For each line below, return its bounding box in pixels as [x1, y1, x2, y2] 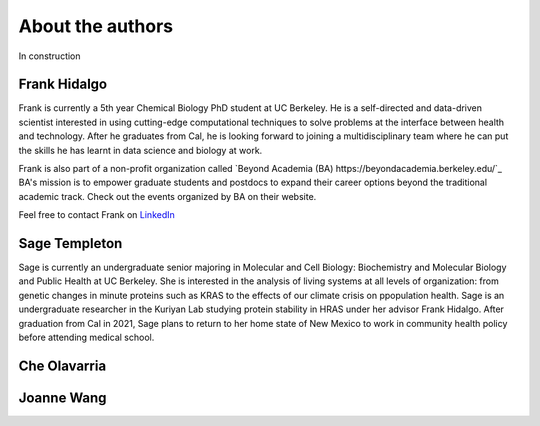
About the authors [18, 15, 174, 37]
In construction [18, 50, 81, 62]
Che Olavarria [18, 357, 107, 374]
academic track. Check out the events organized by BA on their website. [18, 190, 317, 202]
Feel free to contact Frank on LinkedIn [18, 209, 175, 221]
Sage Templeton [18, 235, 123, 252]
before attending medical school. [18, 331, 155, 344]
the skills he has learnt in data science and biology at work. [18, 144, 263, 156]
